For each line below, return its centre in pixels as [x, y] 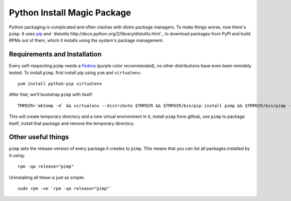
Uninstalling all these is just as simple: [47, 177]
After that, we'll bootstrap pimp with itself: [51, 95]
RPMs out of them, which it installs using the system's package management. [86, 41]
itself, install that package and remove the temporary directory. [72, 123]
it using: [17, 155]
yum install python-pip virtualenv [60, 84]
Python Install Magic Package [70, 13]
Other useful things [39, 137]
